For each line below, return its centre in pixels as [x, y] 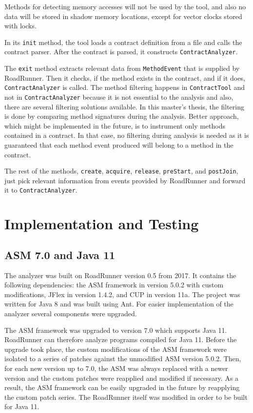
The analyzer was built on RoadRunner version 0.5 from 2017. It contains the [120, 275]
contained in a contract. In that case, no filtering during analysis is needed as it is [127, 135]
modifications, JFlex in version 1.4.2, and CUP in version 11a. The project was [122, 294]
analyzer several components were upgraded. [71, 314]
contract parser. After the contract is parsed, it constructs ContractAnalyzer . [121, 52]
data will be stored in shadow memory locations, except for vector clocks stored [123, 16]
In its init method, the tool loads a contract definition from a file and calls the [123, 42]
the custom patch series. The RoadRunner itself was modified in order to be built [126, 397]
